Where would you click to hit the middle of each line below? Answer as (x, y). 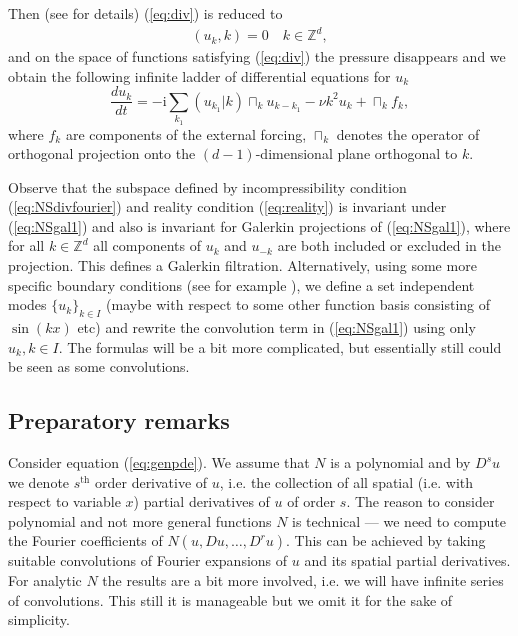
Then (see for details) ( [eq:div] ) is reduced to (145, 13)
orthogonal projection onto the (102, 153)
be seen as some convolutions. (99, 366)
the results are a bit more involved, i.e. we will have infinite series (303, 580)
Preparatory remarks (119, 420)
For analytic (45, 580)
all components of (147, 245)
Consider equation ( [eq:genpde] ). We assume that (159, 462)
